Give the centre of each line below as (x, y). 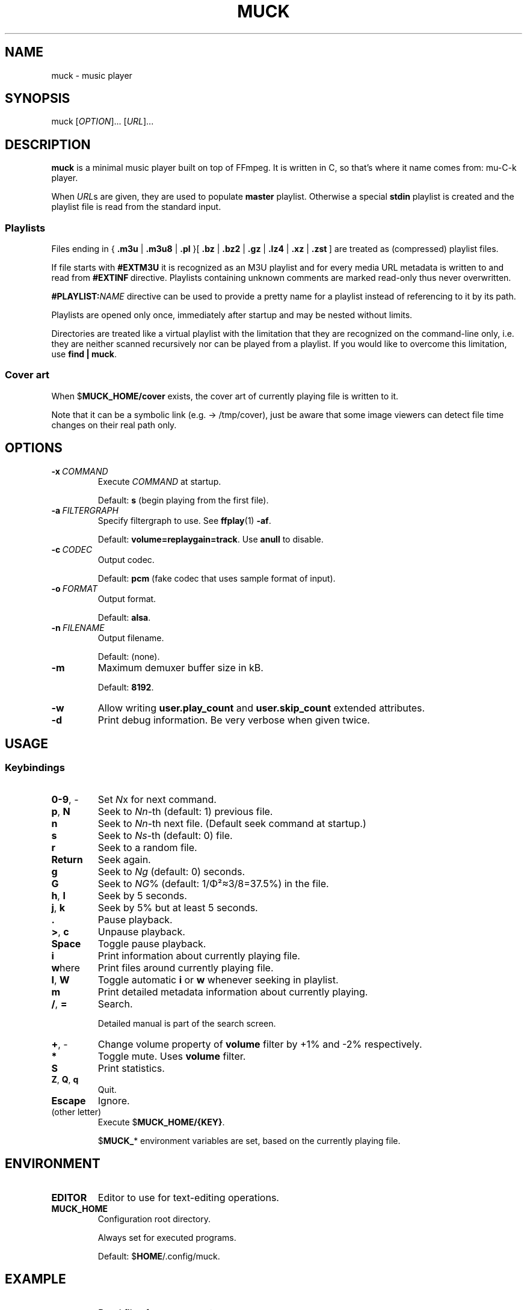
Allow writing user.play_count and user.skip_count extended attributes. (261, 708)
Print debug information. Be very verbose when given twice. (234, 720)
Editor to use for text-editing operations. (188, 1197)
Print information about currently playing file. (199, 955)
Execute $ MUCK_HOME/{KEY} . (161, 1122)
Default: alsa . (124, 617)
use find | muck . (84, 354)
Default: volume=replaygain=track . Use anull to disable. (211, 539)
